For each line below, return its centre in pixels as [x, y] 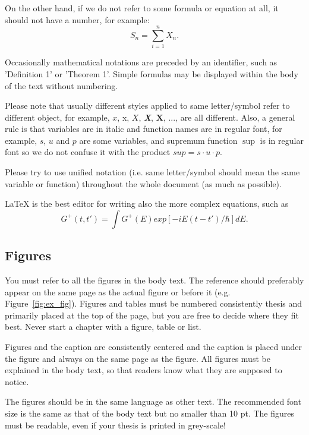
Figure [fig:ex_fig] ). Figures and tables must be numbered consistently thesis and [154, 303]
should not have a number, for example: [77, 19]
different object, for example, [57, 117]
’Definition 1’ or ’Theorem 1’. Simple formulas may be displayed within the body [152, 73]
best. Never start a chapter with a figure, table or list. [103, 327]
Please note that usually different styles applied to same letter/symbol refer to [147, 105]
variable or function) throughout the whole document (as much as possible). [143, 183]
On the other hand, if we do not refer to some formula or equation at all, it [142, 8]
